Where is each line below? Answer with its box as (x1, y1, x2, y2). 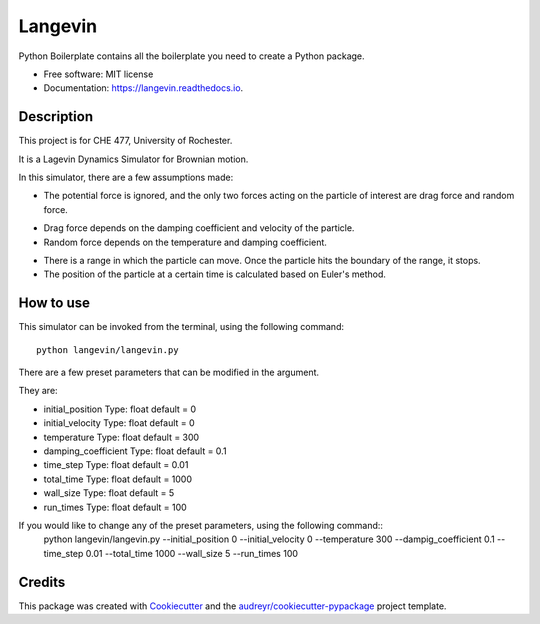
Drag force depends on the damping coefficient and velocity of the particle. (43, 222, 355, 234)
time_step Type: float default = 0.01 (43, 459, 189, 471)
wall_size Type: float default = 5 (43, 487, 175, 499)
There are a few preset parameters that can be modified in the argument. (18, 366, 320, 379)
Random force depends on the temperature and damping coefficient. (43, 236, 327, 248)
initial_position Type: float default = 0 (43, 403, 197, 415)
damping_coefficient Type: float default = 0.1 (43, 445, 227, 457)
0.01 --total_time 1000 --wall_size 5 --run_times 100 (85, 547, 299, 559)
